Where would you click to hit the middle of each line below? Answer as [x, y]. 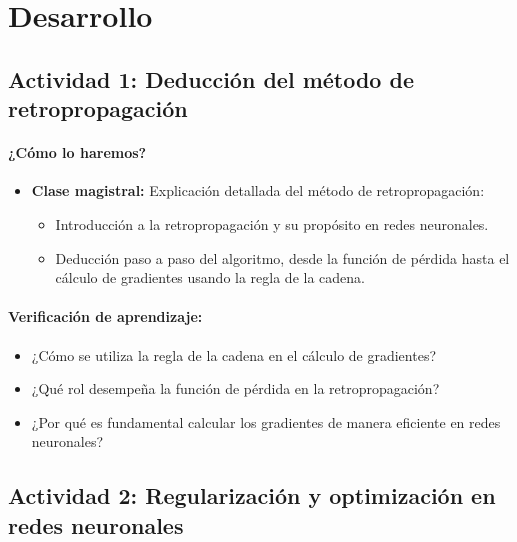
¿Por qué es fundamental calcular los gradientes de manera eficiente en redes [266, 421]
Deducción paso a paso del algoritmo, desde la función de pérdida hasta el [282, 257]
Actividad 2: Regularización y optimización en [252, 495]
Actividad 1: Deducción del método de [211, 78]
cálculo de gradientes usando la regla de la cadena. [210, 277]
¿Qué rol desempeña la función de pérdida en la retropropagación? [235, 388]
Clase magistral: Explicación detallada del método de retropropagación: [258, 190]
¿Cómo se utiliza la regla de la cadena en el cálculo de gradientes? [234, 354]
